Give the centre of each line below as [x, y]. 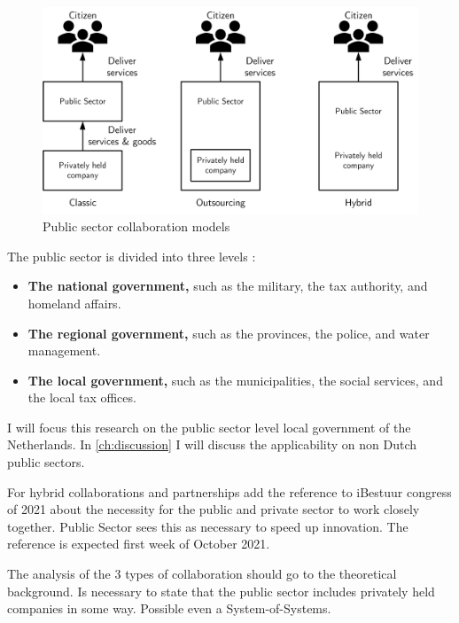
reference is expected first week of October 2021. [139, 544]
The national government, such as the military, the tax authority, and [228, 286]
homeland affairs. [74, 303]
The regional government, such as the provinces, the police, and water [229, 333]
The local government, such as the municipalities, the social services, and [235, 380]
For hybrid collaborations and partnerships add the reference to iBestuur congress [229, 491]
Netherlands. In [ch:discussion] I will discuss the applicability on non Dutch [212, 444]
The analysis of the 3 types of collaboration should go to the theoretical [202, 574]
